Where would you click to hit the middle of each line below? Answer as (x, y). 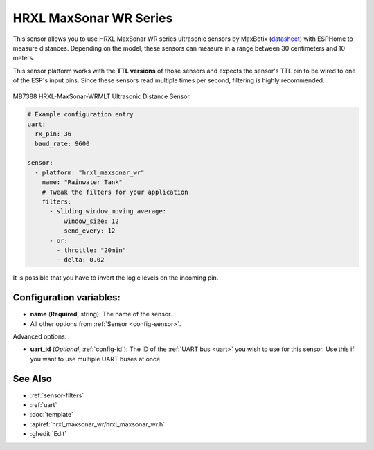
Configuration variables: (67, 298)
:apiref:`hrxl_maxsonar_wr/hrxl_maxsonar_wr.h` (98, 424)
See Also (32, 378)
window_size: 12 (91, 221)
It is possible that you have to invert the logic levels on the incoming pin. (116, 278)
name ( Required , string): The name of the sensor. (101, 314)
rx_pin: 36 (53, 134)
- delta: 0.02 (80, 260)
